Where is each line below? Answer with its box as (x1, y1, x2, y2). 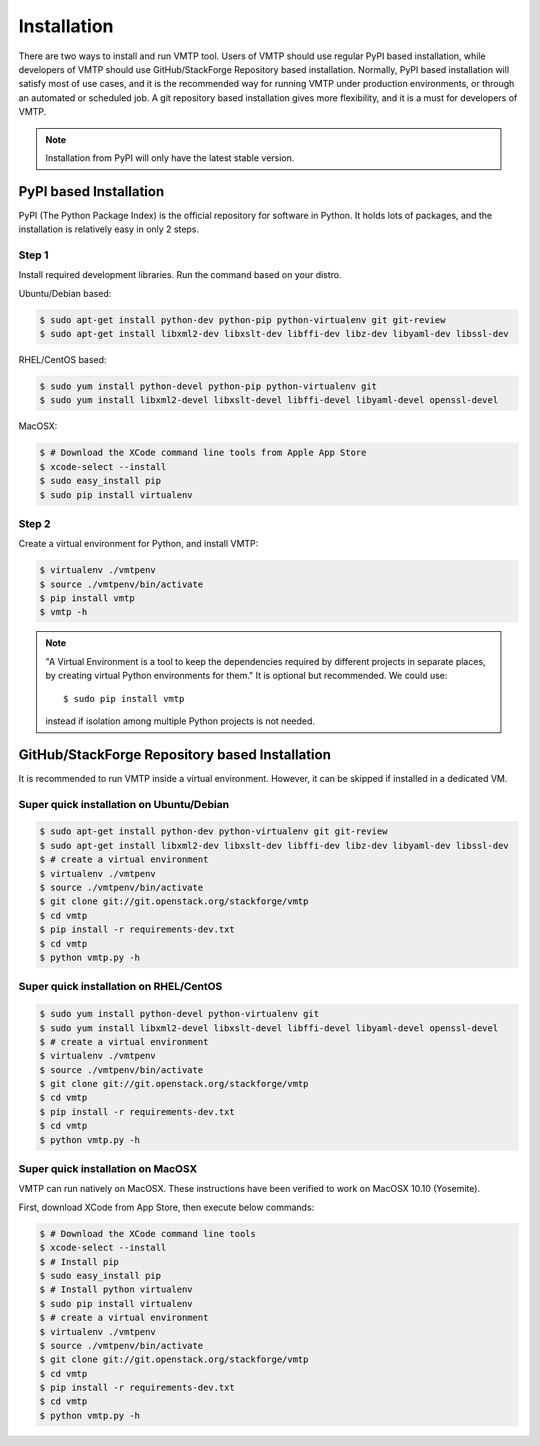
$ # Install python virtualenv (39, 1284, 194, 1295)
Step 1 (18, 248, 49, 262)
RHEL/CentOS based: (18, 354, 107, 366)
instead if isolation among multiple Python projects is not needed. (45, 715, 315, 727)
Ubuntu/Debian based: (18, 287, 112, 299)
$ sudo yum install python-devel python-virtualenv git (39, 1008, 320, 1020)
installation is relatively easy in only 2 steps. (18, 223, 200, 235)
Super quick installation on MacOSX (18, 1162, 198, 1176)
